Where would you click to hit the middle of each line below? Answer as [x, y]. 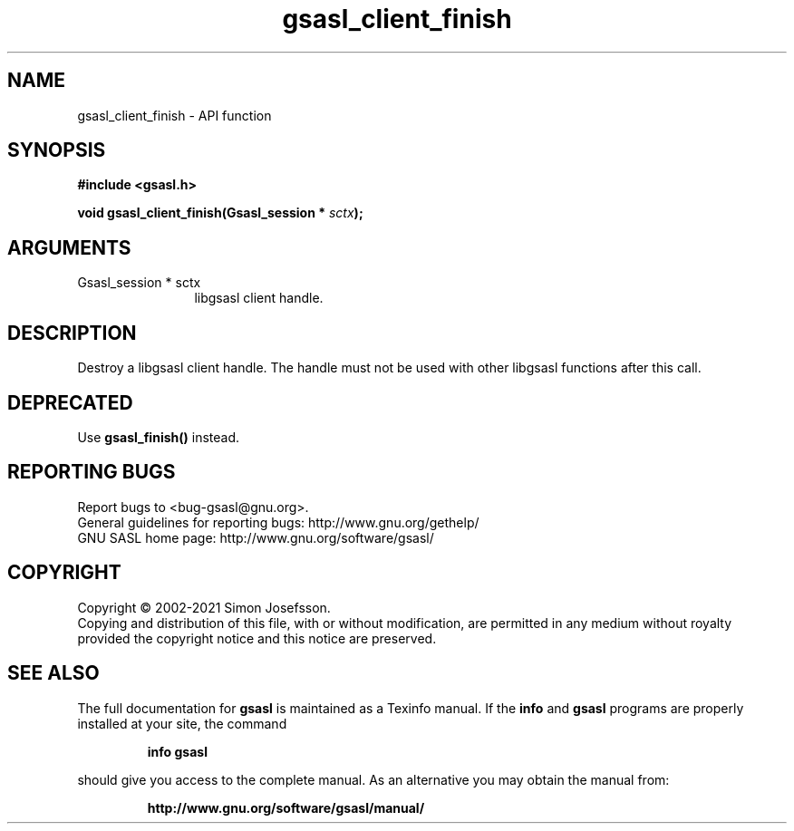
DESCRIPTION [72, 333]
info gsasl [177, 751]
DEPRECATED [70, 402]
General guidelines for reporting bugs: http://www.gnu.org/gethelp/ [278, 522]
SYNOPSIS [57, 150]
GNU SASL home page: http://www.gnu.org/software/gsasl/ [256, 537]
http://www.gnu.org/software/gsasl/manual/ [286, 807]
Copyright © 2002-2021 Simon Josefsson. [204, 607]
